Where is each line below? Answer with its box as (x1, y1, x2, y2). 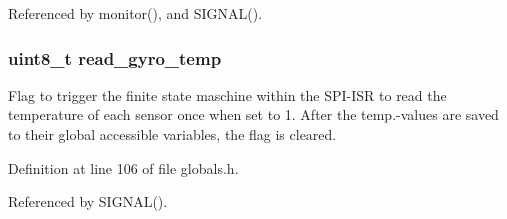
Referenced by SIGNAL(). (8, 191, 168, 212)
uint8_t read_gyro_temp (8, 45, 222, 70)
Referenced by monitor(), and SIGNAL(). (8, 3, 263, 23)
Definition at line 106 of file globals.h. (8, 157, 239, 178)
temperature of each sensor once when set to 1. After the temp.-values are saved (8, 104, 499, 125)
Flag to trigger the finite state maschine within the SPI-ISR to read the (8, 84, 447, 105)
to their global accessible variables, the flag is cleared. (8, 124, 337, 144)
